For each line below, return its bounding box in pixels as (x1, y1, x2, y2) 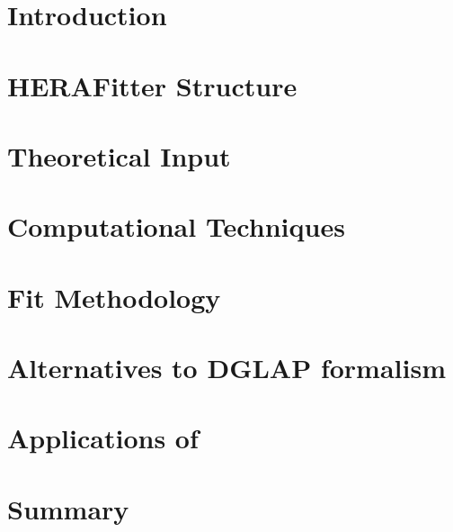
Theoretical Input (7, 137, 231, 174)
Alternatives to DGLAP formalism (7, 349, 446, 386)
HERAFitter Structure (7, 67, 298, 104)
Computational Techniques (7, 208, 345, 245)
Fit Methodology (7, 278, 221, 315)
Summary (7, 490, 129, 527)
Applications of (7, 419, 199, 456)
